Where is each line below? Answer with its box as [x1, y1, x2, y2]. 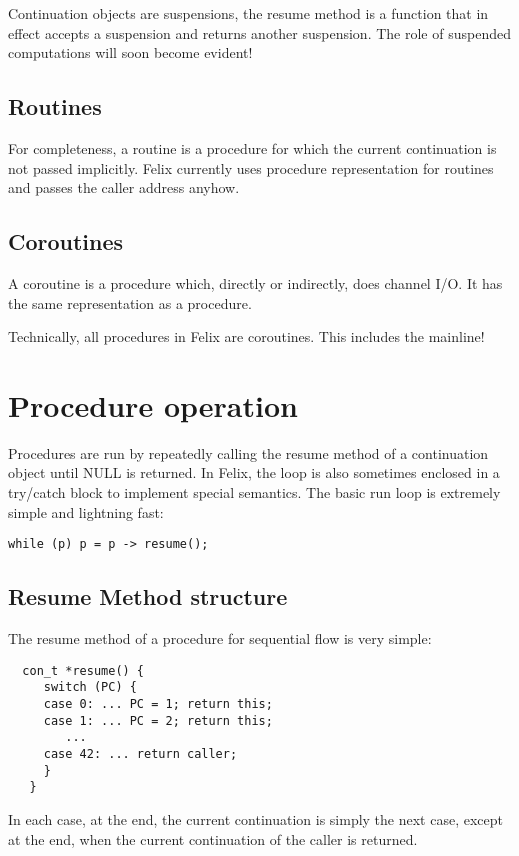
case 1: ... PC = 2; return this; [43, 713, 273, 728]
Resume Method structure [8, 581, 288, 612]
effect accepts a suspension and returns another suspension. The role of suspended [8, 22, 511, 43]
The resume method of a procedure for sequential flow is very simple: [8, 628, 432, 649]
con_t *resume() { [22, 663, 145, 678]
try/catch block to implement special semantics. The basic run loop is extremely [8, 482, 501, 503]
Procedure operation [8, 384, 298, 425]
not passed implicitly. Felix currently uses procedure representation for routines [8, 157, 494, 178]
